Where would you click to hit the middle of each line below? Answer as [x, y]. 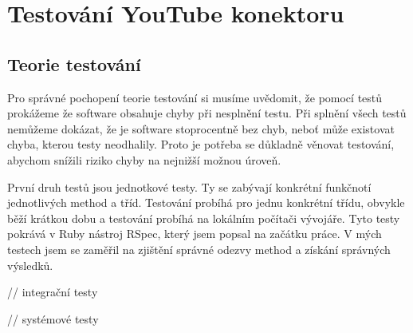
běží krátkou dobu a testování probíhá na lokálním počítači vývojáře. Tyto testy [204, 218]
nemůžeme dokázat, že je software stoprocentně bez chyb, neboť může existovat [201, 128]
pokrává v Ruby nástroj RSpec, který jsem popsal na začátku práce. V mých [195, 234]
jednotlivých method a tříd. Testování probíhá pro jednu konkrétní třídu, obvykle [206, 202]
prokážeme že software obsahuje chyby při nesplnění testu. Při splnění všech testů [207, 113]
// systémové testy [53, 318]
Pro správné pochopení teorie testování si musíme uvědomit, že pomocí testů [195, 97]
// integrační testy [53, 292]
